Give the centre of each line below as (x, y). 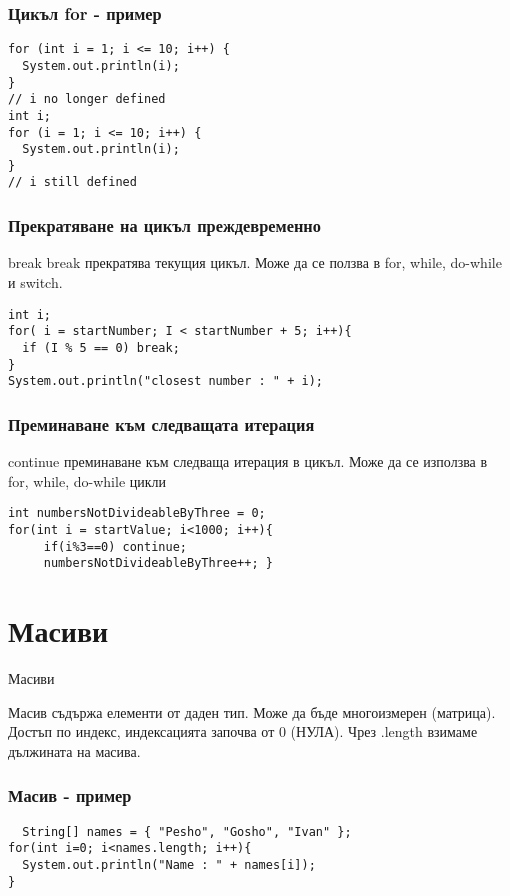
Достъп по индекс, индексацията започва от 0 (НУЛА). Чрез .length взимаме (243, 731)
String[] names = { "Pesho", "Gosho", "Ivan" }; (187, 831)
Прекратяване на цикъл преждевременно (164, 225)
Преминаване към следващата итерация (161, 423)
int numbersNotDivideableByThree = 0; (137, 513)
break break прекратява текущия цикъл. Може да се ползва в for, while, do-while (255, 262)
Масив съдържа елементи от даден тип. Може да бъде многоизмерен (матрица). (252, 711)
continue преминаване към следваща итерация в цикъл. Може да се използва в (248, 461)
